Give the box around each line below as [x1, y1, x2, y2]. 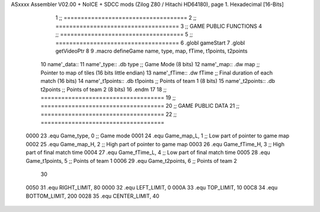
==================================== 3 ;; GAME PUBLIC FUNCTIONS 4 [55, 23, 262, 30]
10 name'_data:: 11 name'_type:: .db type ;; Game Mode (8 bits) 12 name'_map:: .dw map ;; [40, 61, 260, 68]
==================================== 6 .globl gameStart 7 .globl [55, 39, 245, 46]
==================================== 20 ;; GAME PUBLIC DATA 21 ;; [40, 102, 240, 110]
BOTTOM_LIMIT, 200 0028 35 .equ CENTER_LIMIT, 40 [25, 192, 159, 200]
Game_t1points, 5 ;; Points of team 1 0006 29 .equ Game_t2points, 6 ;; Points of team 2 [25, 157, 237, 164]
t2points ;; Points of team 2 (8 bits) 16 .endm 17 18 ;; [40, 86, 167, 93]
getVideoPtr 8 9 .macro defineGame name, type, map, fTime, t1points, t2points [55, 47, 248, 54]
